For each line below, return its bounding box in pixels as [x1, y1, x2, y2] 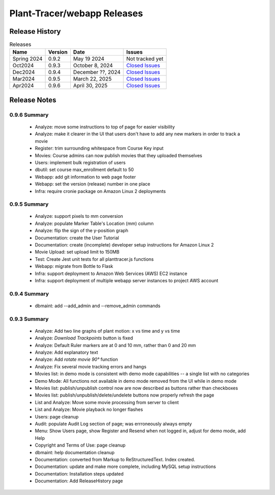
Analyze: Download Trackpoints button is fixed [35, 335, 133, 341]
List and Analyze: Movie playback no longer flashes [35, 406, 143, 413]
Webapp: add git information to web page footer [35, 174, 136, 180]
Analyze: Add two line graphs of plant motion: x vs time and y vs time [35, 328, 180, 334]
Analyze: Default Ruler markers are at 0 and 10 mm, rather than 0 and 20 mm [35, 342, 196, 348]
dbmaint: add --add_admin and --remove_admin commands [35, 303, 160, 309]
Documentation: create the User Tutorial [35, 235, 119, 241]
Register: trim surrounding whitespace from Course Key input [35, 145, 164, 152]
